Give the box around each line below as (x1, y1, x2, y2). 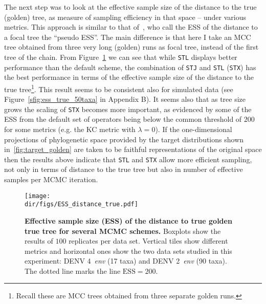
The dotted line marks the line (25, 265, 121, 276)
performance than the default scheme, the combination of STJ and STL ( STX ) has (4, 61, 256, 72)
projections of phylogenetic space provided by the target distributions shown (4, 134, 244, 144)
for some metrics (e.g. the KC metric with (4, 123, 136, 134)
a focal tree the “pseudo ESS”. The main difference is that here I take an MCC (4, 31, 251, 42)
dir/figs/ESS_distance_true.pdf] (25, 201, 138, 208)
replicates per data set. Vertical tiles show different (69, 235, 228, 246)
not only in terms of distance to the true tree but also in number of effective (4, 164, 243, 175)
